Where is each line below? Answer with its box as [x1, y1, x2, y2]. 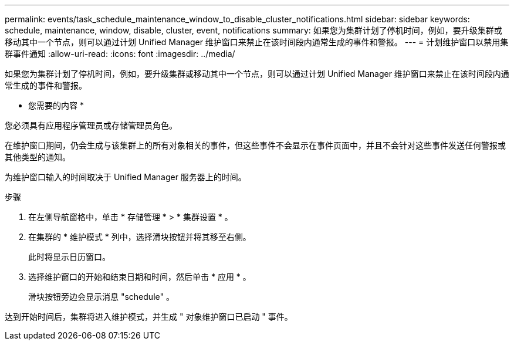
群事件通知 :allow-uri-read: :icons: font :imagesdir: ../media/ [5, 49, 235, 59]
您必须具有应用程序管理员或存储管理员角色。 [5, 120, 177, 130]
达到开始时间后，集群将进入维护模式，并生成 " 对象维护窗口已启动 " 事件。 [5, 312, 293, 322]
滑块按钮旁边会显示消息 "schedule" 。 [28, 292, 174, 302]
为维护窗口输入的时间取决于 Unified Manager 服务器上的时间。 [5, 172, 246, 182]
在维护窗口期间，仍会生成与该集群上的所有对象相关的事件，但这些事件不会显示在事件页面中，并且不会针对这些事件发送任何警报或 [5, 140, 506, 150]
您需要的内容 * [28, 100, 84, 110]
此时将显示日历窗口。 [28, 252, 110, 262]
